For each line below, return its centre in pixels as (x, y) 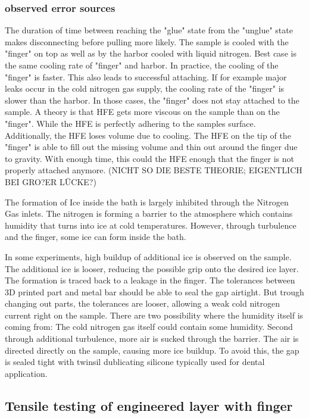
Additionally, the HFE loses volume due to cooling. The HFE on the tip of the (148, 135)
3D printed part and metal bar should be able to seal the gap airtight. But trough (154, 291)
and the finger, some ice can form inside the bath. (96, 237)
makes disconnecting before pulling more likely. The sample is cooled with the (147, 41)
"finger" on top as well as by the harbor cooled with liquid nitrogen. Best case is (151, 53)
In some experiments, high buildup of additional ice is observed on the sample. (148, 256)
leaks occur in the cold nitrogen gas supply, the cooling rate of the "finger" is (145, 88)
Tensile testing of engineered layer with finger (149, 405)
